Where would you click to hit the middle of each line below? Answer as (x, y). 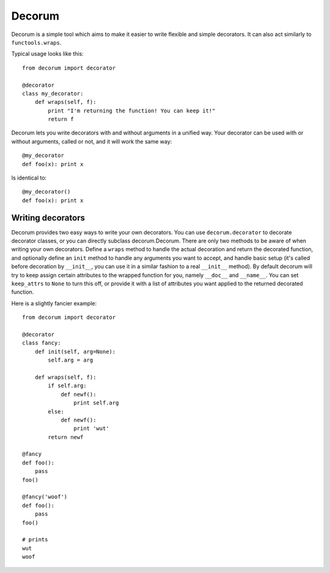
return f (61, 119)
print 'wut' (91, 429)
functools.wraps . (36, 42)
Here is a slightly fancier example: (54, 303)
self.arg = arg (71, 360)
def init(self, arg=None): (75, 352)
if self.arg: (67, 386)
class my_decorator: (53, 93)
